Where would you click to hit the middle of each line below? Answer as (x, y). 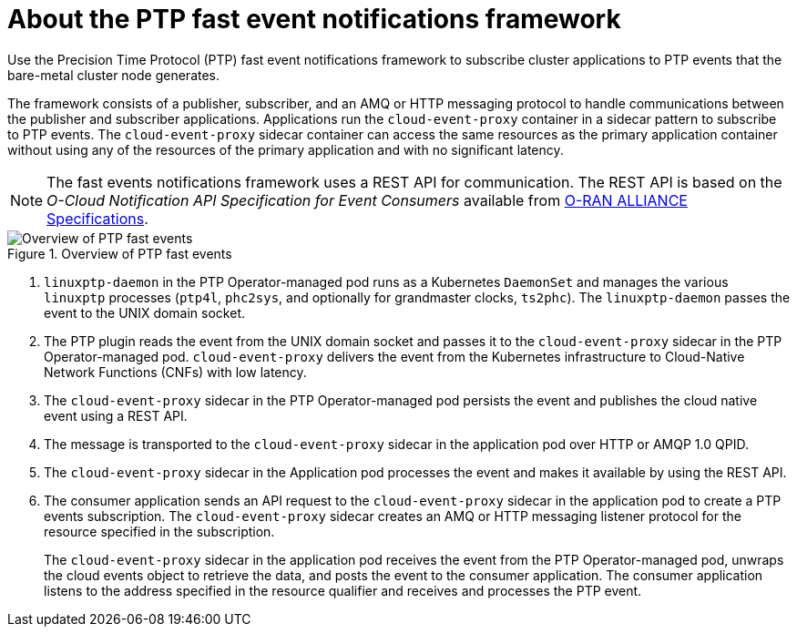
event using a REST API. (116, 415)
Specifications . (97, 218)
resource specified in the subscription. (159, 531)
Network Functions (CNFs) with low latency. (175, 372)
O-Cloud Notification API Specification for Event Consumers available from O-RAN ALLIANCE (367, 200)
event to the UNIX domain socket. (144, 312)
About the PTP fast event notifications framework (314, 19)
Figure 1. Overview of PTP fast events (120, 253)
